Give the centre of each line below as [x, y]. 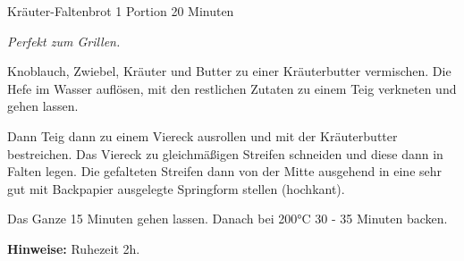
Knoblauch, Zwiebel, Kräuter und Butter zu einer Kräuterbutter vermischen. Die [229, 71]
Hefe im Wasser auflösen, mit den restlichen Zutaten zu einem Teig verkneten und [232, 88]
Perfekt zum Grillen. [64, 41]
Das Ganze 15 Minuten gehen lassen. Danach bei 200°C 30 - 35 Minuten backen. [228, 219]
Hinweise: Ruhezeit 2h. [74, 248]
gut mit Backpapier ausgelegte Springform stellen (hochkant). [176, 188]
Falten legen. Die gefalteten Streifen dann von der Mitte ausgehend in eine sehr [225, 171]
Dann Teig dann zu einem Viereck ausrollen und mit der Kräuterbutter [202, 135]
